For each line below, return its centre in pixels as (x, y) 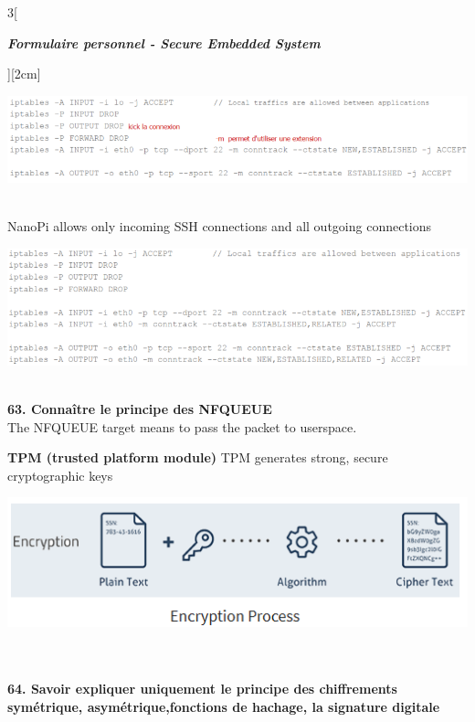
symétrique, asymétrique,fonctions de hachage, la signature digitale (224, 706)
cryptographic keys (60, 475)
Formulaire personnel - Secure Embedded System (164, 42)
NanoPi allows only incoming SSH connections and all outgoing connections (220, 226)
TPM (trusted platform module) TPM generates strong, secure (198, 457)
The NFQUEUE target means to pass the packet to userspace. (182, 426)
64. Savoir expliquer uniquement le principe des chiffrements (202, 689)
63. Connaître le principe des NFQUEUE (140, 409)
